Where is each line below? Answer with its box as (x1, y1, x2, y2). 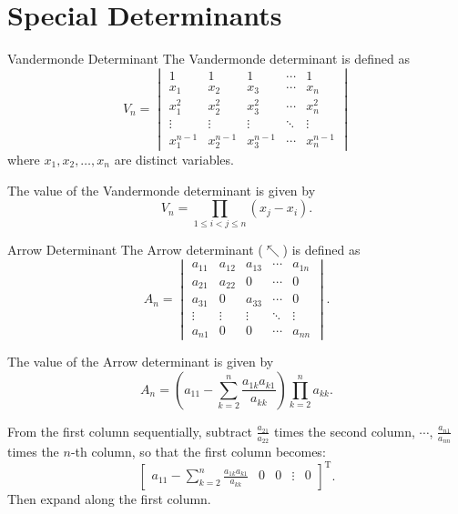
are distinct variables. (114, 149, 234, 168)
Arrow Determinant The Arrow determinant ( (7, 240, 263, 259)
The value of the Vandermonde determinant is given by (7, 180, 316, 199)
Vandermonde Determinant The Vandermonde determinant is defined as (7, 49, 410, 68)
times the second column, (273, 421, 415, 440)
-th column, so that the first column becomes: (70, 442, 326, 461)
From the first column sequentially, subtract (7, 421, 252, 440)
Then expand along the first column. (7, 489, 211, 509)
